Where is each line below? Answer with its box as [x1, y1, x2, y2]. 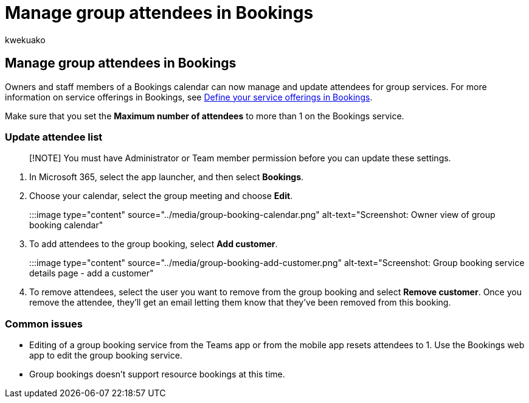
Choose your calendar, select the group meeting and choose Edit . [29, 191, 293, 201]
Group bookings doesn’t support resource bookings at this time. [29, 369, 285, 380]
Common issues [5, 317, 83, 330]
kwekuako [5, 34, 46, 45]
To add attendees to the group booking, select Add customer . [29, 239, 278, 250]
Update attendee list [5, 130, 103, 143]
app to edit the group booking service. [29, 350, 182, 361]
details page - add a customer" [29, 268, 154, 279]
